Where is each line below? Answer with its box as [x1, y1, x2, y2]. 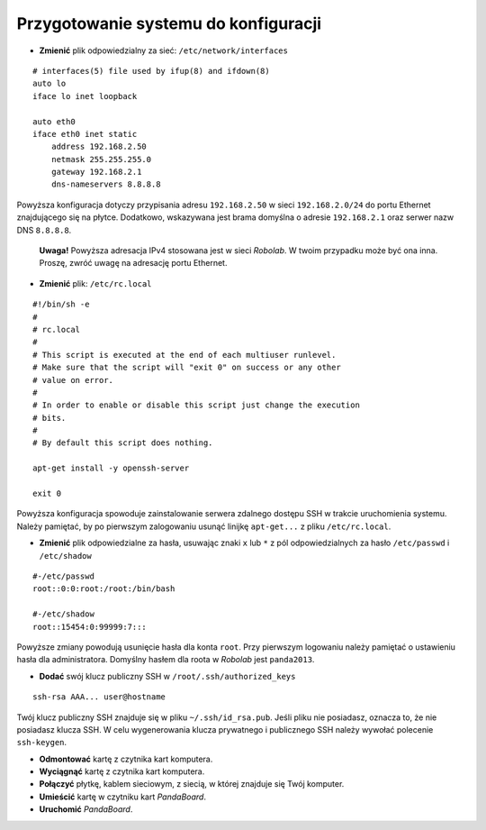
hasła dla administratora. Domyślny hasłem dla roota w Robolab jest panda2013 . [16, 654, 315, 665]
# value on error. [32, 375, 114, 385]
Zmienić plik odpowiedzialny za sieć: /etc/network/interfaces [39, 45, 288, 56]
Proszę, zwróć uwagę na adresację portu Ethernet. [39, 258, 228, 269]
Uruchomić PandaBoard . [39, 804, 133, 815]
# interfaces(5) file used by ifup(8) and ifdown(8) [32, 66, 270, 76]
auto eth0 [32, 116, 76, 126]
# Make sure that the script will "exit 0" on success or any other [32, 362, 341, 373]
